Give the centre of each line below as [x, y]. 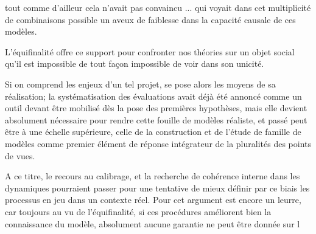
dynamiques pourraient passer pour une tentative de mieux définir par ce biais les [157, 188]
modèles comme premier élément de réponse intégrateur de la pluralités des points [158, 143]
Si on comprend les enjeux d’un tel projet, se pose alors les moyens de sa [140, 84]
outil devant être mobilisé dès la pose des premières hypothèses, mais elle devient [156, 108]
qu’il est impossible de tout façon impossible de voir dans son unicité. [135, 64]
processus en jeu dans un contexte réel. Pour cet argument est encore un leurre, [153, 200]
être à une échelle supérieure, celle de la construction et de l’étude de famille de [153, 132]
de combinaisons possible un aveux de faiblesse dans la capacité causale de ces [150, 19]
